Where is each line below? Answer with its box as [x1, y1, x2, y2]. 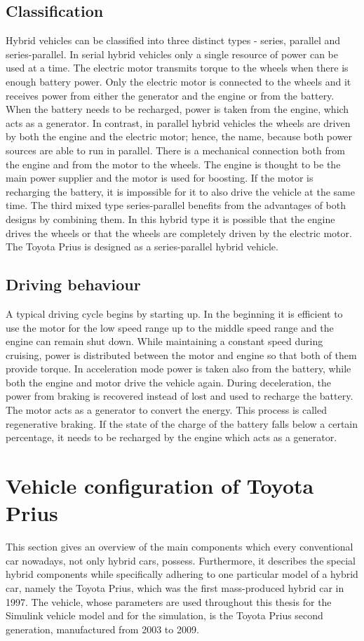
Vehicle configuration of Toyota [6, 471, 314, 500]
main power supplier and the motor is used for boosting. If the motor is [6, 170, 314, 185]
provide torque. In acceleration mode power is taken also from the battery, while [6, 361, 351, 376]
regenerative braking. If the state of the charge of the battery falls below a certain [6, 416, 358, 431]
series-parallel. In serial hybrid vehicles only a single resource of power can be [6, 46, 338, 61]
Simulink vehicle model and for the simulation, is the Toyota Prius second [6, 608, 323, 623]
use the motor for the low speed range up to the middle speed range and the [6, 320, 334, 335]
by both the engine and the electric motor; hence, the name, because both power [6, 129, 353, 144]
